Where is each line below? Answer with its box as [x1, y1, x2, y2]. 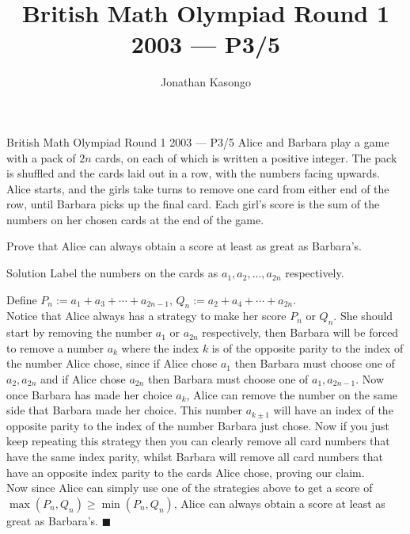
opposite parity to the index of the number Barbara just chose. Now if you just [6, 417, 390, 433]
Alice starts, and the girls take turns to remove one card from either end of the [6, 180, 389, 196]
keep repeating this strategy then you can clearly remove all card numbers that [6, 433, 390, 449]
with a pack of [6, 149, 76, 166]
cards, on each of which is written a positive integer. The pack [95, 149, 397, 166]
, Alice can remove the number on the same [186, 386, 398, 402]
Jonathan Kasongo [161, 74, 251, 90]
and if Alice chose [40, 371, 126, 387]
